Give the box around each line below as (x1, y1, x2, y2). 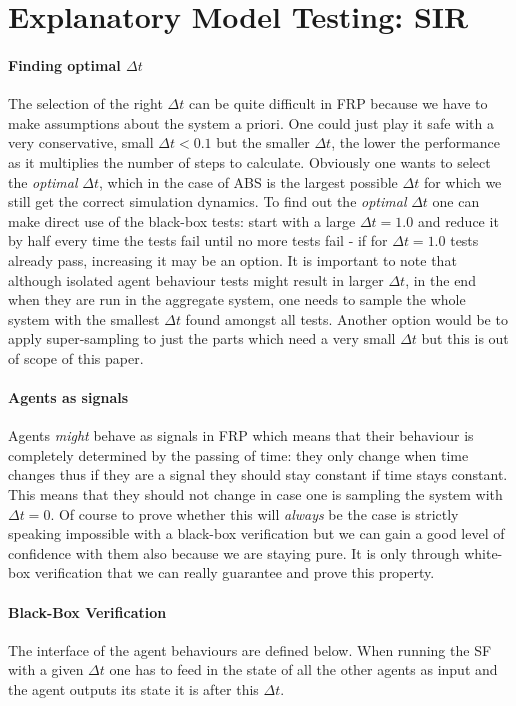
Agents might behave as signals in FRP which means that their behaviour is (8, 425, 474, 446)
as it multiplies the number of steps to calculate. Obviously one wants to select (8, 151, 491, 172)
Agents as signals (8, 387, 129, 408)
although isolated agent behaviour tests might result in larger (8, 269, 384, 290)
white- (464, 542, 503, 563)
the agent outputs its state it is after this (8, 679, 259, 700)
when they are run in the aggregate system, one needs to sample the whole (8, 289, 466, 310)
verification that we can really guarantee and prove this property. (34, 562, 435, 583)
